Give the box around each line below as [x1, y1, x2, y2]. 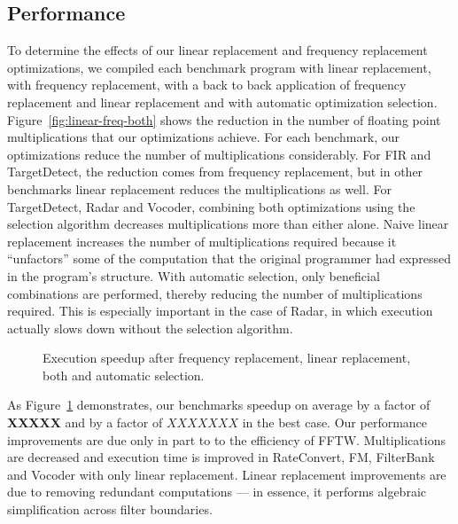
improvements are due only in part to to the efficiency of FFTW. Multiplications [7, 430, 446, 449]
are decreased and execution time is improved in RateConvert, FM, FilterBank [7, 448, 435, 466]
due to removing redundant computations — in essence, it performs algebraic [7, 482, 427, 501]
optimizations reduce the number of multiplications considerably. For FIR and [7, 145, 431, 163]
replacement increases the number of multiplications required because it [7, 231, 397, 250]
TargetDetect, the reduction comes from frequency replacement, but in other [7, 162, 423, 181]
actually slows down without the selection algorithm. [7, 318, 293, 337]
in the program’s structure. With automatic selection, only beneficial [7, 266, 380, 285]
